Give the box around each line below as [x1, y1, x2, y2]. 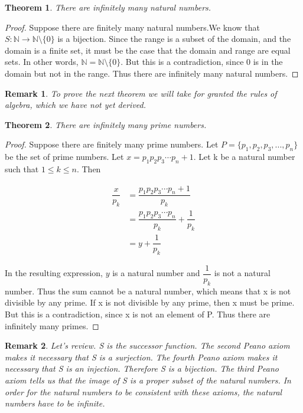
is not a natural [214, 267, 271, 279]
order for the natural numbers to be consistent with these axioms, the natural [5, 385, 282, 398]
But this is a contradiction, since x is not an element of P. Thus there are [5, 308, 271, 320]
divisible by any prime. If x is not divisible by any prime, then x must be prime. [5, 296, 295, 309]
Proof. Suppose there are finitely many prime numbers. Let [5, 138, 219, 150]
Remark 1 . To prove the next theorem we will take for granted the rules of [5, 87, 277, 99]
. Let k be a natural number [193, 150, 295, 163]
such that [5, 162, 39, 175]
